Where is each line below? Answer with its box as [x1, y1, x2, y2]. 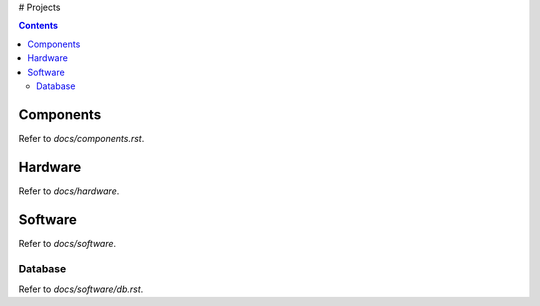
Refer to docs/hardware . [18, 185, 120, 197]
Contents [18, 20, 59, 32]
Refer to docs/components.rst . [18, 132, 145, 144]
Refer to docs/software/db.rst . [18, 283, 144, 295]
